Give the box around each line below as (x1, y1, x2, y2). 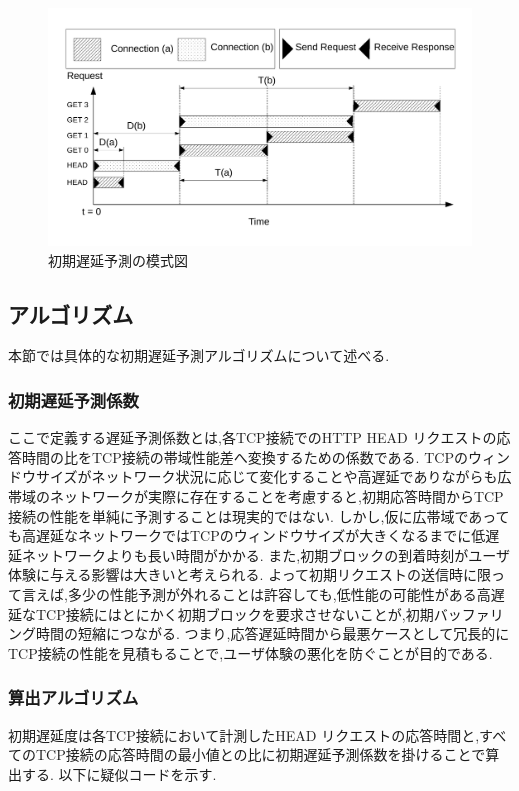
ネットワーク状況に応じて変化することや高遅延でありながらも (91, 466, 498, 487)
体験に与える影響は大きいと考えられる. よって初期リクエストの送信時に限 (8, 564, 492, 585)
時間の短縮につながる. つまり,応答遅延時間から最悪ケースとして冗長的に (35, 623, 510, 644)
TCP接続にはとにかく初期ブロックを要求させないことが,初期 (35, 603, 434, 624)
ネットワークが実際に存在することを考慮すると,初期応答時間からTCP (49, 486, 504, 507)
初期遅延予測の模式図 (48, 249, 188, 270)
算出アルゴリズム (8, 685, 139, 710)
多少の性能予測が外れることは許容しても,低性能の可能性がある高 (67, 584, 491, 605)
